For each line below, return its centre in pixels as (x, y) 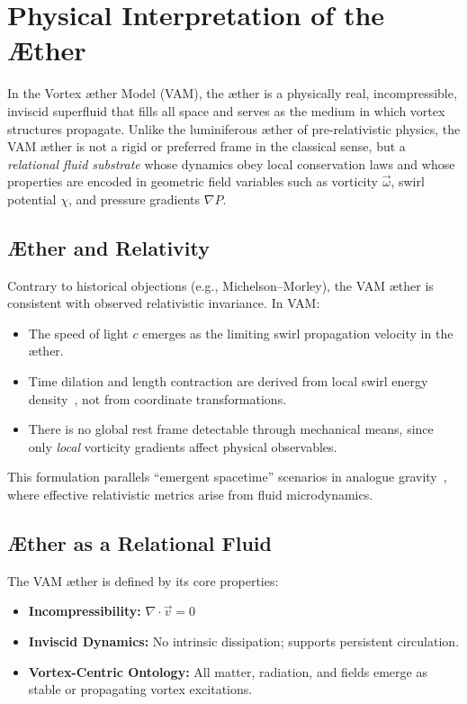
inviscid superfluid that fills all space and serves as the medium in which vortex (226, 110)
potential (32, 199)
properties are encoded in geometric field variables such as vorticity (193, 181)
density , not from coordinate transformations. (157, 398)
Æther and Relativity (108, 247)
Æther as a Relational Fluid (139, 543)
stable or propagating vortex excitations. (140, 689)
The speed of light (78, 333)
